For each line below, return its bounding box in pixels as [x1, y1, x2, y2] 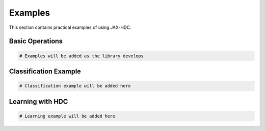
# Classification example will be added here [19, 83, 131, 89]
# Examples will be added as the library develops [19, 53, 144, 59]
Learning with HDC [9, 97, 68, 106]
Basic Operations [9, 37, 63, 45]
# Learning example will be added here [19, 113, 115, 119]
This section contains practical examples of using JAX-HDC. [9, 24, 132, 30]
